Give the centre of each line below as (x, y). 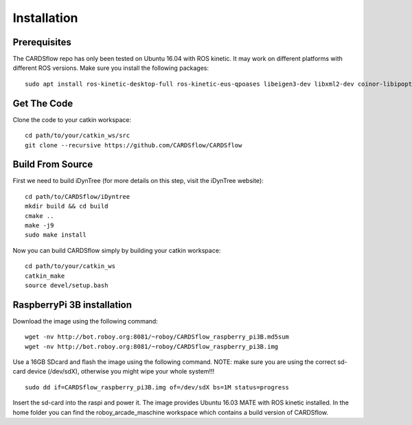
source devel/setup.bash (67, 285)
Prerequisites (42, 42)
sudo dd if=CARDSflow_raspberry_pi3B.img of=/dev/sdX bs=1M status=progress (157, 387)
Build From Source (53, 165)
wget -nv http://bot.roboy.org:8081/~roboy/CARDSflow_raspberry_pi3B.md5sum (157, 337)
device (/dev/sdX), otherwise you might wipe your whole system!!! (121, 372)
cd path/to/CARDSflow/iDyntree (78, 196)
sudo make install (56, 235)
